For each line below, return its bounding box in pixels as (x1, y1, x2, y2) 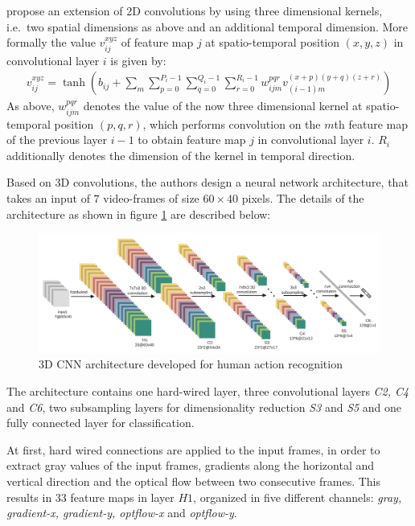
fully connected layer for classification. (6, 414, 195, 431)
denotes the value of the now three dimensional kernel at (83, 97, 363, 114)
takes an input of (6, 190, 90, 207)
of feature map (121, 34, 194, 51)
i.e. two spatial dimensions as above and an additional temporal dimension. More (6, 18, 409, 35)
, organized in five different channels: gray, (193, 488, 402, 505)
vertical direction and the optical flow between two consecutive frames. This (6, 473, 381, 490)
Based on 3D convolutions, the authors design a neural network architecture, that (6, 174, 409, 191)
